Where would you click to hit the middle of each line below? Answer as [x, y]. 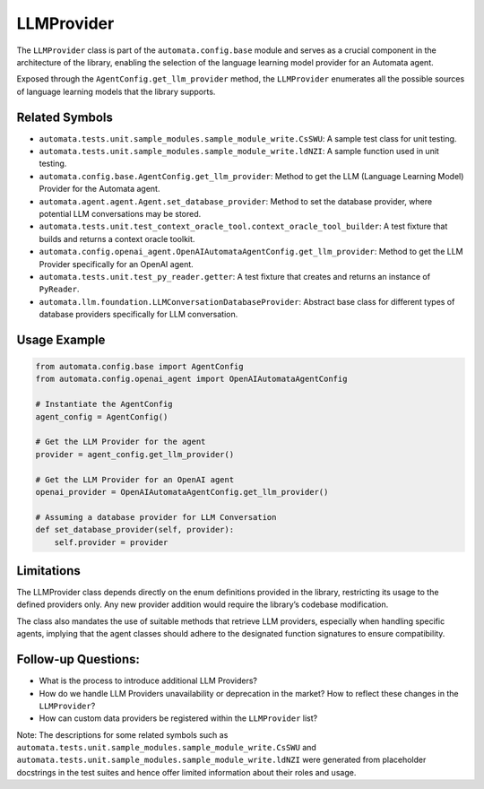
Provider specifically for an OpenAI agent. [117, 264]
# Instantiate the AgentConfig [104, 404]
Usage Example [61, 339]
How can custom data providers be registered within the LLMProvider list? [178, 718]
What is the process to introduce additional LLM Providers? [148, 681]
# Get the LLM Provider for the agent [121, 442]
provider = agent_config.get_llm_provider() [135, 454]
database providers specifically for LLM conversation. [138, 315]
